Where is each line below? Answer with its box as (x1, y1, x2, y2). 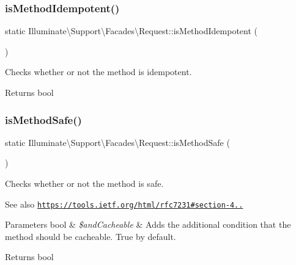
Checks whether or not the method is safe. (5, 177, 164, 189)
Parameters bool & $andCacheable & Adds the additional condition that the (5, 218, 291, 231)
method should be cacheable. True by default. (5, 230, 176, 242)
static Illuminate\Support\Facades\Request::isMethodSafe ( (5, 136, 230, 148)
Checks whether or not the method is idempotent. (5, 65, 192, 78)
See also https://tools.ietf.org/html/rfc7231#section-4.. (5, 197, 243, 210)
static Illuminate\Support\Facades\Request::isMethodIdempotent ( (5, 24, 257, 37)
